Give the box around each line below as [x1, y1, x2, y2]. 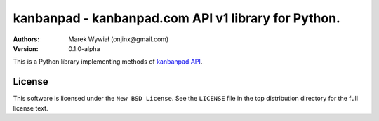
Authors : [13, 35, 40, 43]
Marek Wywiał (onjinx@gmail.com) [68, 35, 169, 43]
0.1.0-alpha [68, 44, 100, 52]
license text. [13, 104, 48, 112]
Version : [13, 44, 39, 52]
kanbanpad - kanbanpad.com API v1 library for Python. [13, 10, 340, 26]
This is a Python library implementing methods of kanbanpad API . [13, 57, 203, 66]
